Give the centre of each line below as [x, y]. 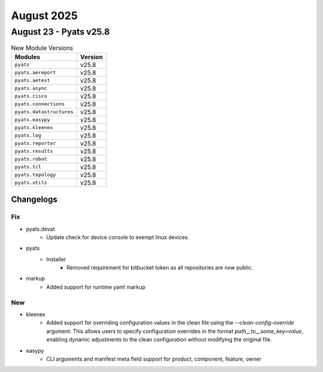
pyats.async [31, 88]
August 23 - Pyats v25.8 [60, 32]
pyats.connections [40, 104]
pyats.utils [31, 183]
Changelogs [34, 200]
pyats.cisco [31, 96]
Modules [28, 57]
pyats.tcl [28, 167]
